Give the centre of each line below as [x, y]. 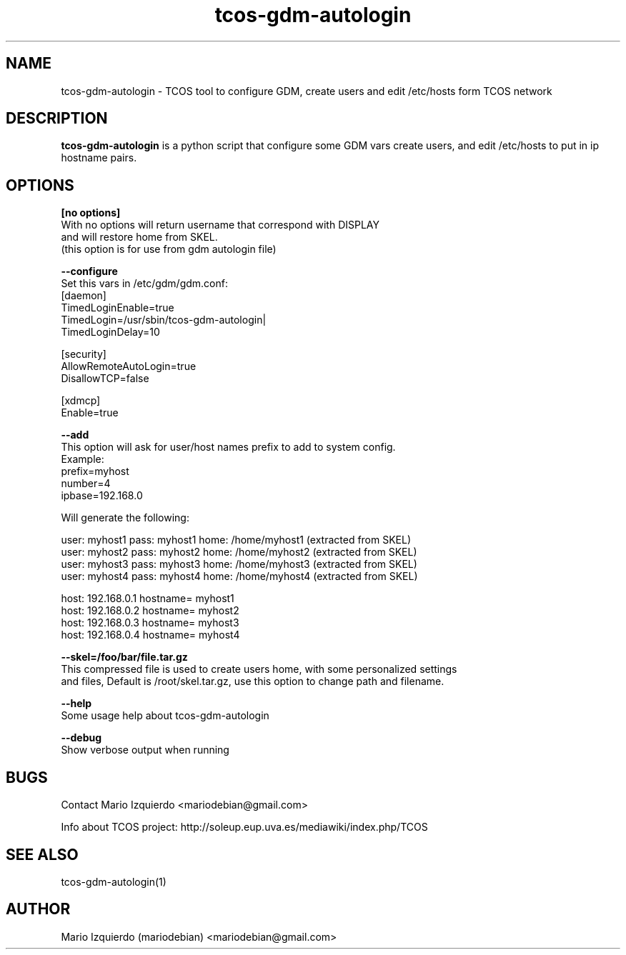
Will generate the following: [125, 518]
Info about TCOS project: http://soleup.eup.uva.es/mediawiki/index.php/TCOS [244, 827]
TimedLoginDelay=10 [110, 332]
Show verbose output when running [145, 750]
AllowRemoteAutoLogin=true [129, 366]
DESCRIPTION [57, 119]
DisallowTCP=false [105, 379]
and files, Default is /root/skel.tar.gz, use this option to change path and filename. [253, 681]
